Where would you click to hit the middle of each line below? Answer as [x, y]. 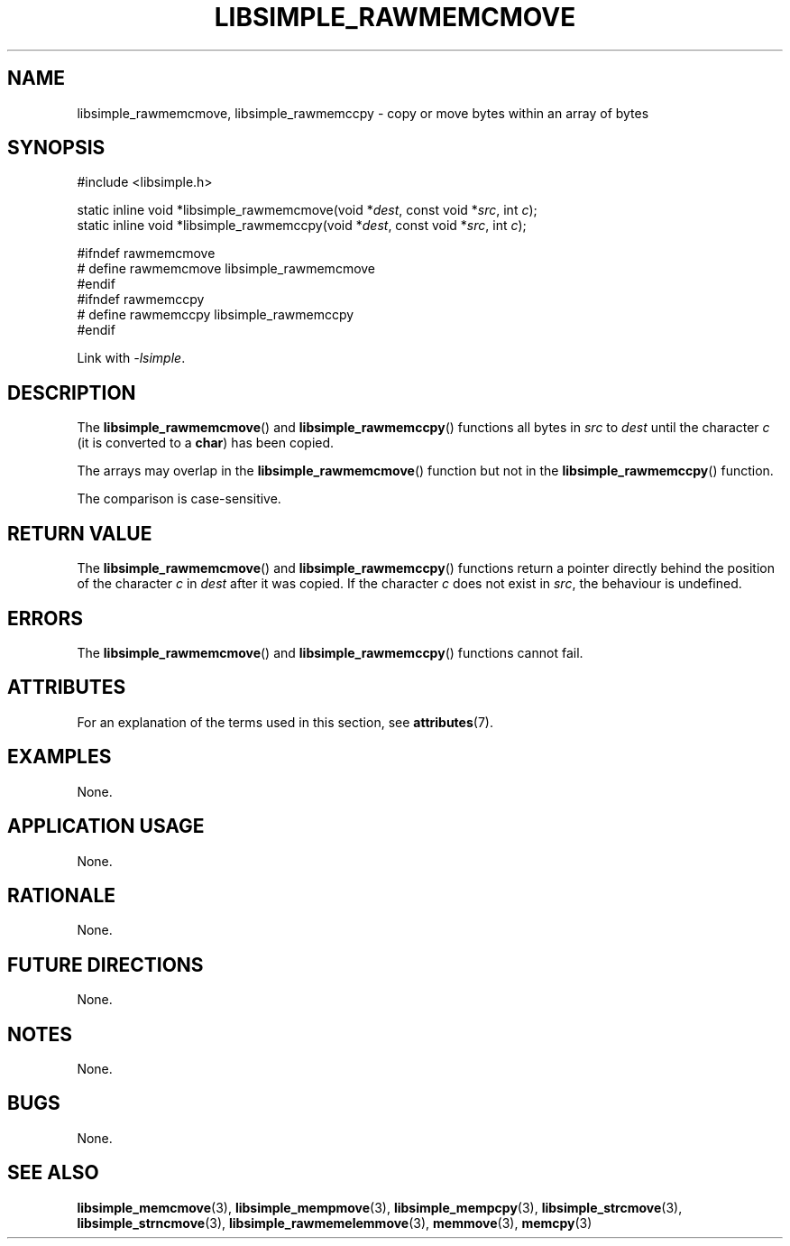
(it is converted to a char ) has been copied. [206, 443]
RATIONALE [62, 895]
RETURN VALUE [80, 533]
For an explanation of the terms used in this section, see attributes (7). [285, 722]
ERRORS [46, 618]
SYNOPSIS [56, 148]
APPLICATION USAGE [106, 826]
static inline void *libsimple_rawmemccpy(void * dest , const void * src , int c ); [302, 226]
